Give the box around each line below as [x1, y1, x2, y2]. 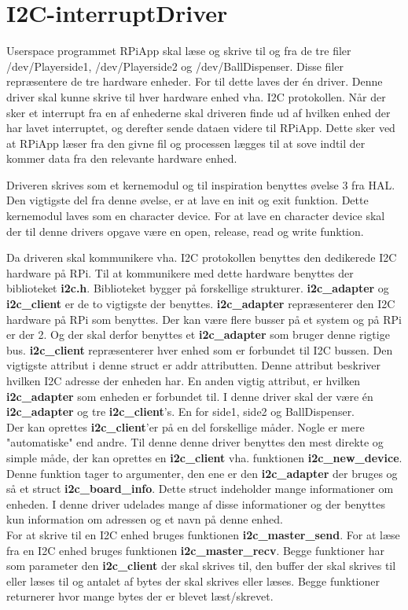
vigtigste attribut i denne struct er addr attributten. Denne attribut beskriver [6, 357, 381, 373]
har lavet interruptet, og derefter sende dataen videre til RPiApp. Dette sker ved [6, 119, 395, 136]
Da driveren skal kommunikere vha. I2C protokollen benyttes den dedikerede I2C [6, 249, 397, 266]
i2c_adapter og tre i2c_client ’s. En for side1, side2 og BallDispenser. [6, 403, 355, 420]
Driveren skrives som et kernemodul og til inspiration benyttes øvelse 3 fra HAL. [6, 176, 395, 193]
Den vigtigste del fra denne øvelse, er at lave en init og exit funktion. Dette [6, 192, 369, 208]
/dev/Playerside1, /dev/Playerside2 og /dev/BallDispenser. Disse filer [6, 57, 344, 74]
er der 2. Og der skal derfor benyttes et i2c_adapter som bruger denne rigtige [6, 326, 390, 343]
